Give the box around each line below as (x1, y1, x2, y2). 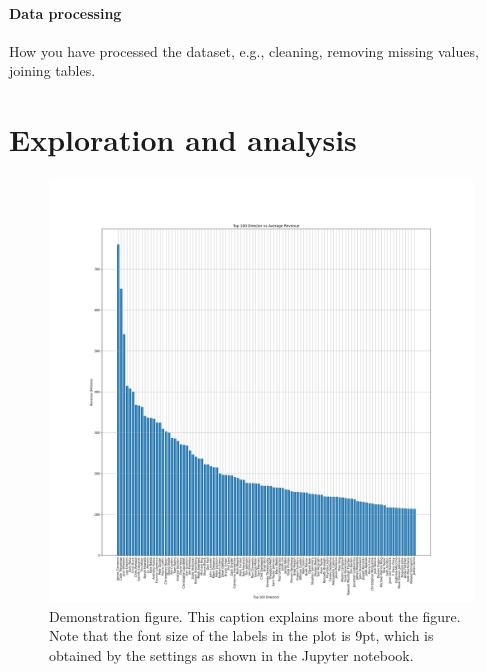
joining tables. (9, 60, 96, 81)
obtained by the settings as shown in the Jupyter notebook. (49, 644, 414, 665)
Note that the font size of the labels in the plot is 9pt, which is (49, 625, 434, 646)
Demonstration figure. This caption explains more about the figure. (49, 605, 461, 626)
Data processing (9, 2, 122, 23)
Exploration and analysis (9, 119, 357, 160)
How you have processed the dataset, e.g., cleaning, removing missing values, (9, 40, 479, 61)
